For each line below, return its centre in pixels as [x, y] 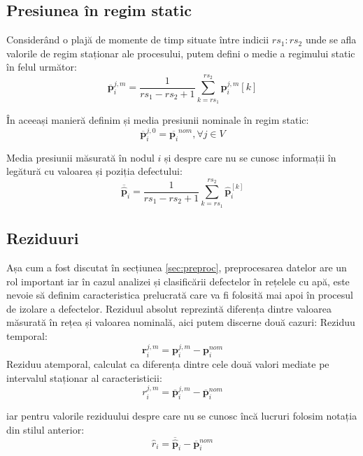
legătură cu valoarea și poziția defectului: [94, 171]
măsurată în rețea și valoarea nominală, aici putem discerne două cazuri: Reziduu [181, 322]
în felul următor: [42, 67]
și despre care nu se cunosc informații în [250, 157]
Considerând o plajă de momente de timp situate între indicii [138, 40]
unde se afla [331, 40]
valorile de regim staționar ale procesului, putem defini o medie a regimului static [181, 53]
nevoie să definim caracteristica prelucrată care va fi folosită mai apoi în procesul [180, 295]
